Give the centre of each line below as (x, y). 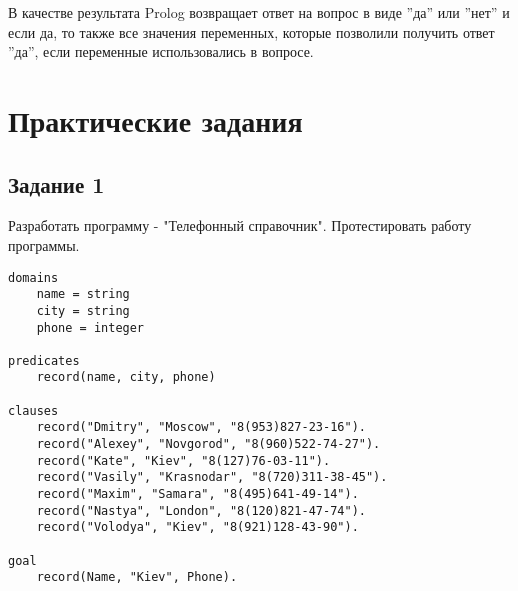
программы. (44, 244)
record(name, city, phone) (126, 377)
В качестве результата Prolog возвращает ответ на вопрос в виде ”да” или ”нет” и (259, 12)
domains (33, 277)
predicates (44, 360)
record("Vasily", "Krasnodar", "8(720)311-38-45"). (212, 477)
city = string (83, 310)
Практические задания (155, 119)
